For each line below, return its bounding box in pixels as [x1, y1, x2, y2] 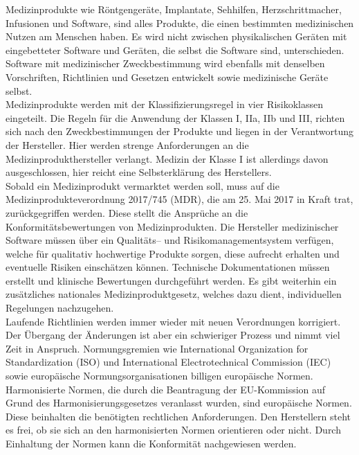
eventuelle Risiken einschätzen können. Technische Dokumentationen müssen [6, 260, 330, 274]
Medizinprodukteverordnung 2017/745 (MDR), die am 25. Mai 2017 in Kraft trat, [6, 192, 353, 206]
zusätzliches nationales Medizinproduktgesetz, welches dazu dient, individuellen [6, 287, 342, 301]
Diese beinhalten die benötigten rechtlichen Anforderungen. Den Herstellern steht [6, 409, 351, 423]
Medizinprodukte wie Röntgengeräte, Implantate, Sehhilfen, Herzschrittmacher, [6, 2, 342, 16]
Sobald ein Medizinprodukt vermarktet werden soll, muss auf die [6, 178, 279, 193]
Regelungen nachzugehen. [6, 301, 114, 315]
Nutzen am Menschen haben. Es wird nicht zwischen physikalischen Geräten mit [6, 29, 347, 44]
